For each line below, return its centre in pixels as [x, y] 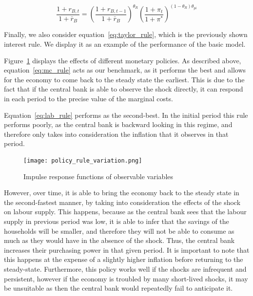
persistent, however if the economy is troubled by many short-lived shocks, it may [126, 278]
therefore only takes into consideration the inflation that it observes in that [116, 134]
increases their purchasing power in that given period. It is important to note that [127, 250]
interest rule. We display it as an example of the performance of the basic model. [125, 44]
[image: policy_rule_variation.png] [83, 160]
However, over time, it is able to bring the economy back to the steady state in [122, 193]
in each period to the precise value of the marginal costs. [88, 98]
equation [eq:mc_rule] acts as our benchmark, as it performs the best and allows [125, 70]
